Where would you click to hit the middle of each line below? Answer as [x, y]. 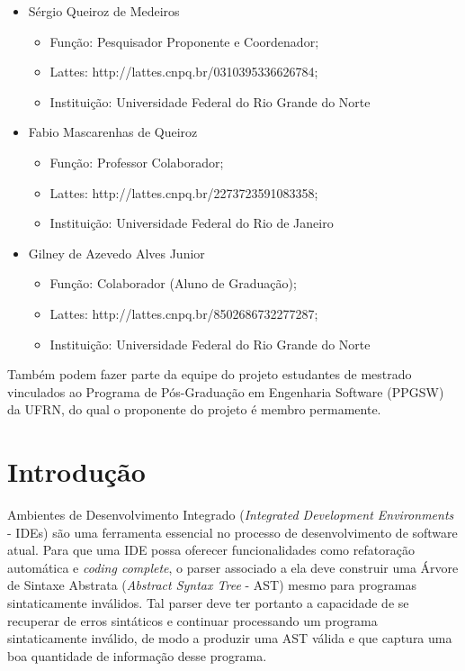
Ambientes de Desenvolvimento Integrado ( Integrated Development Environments [231, 515]
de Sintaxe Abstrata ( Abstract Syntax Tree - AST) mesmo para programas [212, 585]
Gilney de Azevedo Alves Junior [116, 253]
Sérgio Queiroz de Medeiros [104, 11]
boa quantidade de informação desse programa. [137, 655]
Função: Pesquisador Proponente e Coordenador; [184, 41]
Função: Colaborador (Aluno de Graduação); [173, 283]
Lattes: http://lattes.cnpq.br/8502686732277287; [184, 313]
